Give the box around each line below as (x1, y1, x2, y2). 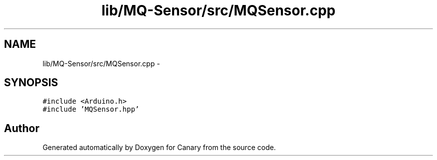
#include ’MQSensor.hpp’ (42, 105, 140, 114)
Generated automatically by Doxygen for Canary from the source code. (42, 143, 276, 152)
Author (4, 122, 39, 135)
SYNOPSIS (4, 76, 58, 89)
